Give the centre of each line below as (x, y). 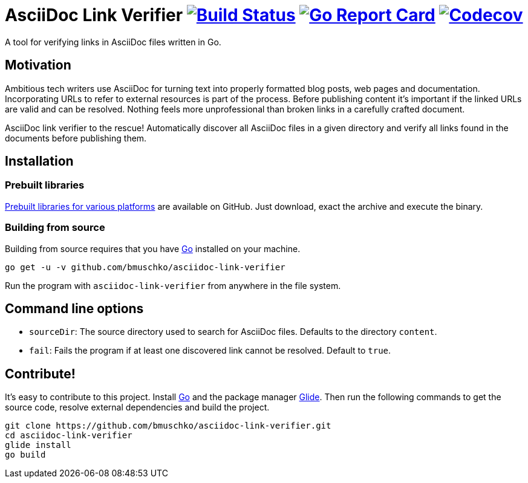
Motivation (38, 65)
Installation (39, 161)
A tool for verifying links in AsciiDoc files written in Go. (113, 42)
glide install (38, 445)
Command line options (74, 308)
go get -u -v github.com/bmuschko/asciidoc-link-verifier (145, 267)
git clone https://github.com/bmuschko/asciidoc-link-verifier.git (168, 426)
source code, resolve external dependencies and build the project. (137, 407)
